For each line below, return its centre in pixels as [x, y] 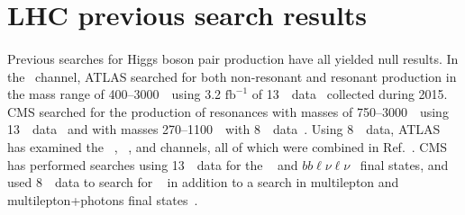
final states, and [404, 164]
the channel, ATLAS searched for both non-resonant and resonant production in [232, 76]
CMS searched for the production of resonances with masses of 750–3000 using [228, 111]
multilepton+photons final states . [103, 199]
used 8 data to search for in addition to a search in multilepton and [203, 182]
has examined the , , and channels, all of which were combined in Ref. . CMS [228, 146]
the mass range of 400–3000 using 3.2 [114, 94]
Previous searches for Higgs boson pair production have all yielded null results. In [233, 58]
